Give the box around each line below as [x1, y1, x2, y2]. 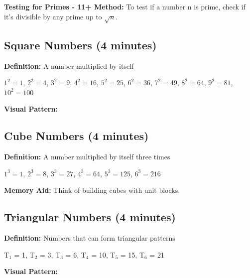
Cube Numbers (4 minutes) [4, 128, 149, 143]
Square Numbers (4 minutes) [4, 37, 157, 52]
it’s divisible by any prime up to [4, 11, 102, 21]
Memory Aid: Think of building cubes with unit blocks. [4, 185, 180, 195]
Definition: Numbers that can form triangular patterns [4, 233, 175, 243]
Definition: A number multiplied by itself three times [4, 151, 170, 162]
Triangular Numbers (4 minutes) [4, 209, 176, 225]
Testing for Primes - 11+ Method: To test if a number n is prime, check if [4, 1, 246, 11]
